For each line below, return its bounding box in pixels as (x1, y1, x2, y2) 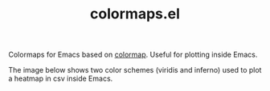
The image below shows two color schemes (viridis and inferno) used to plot (8, 65, 262, 75)
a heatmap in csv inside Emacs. (8, 73, 113, 84)
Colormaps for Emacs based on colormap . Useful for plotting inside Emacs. (8, 49, 258, 60)
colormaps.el (89, 5, 181, 23)
